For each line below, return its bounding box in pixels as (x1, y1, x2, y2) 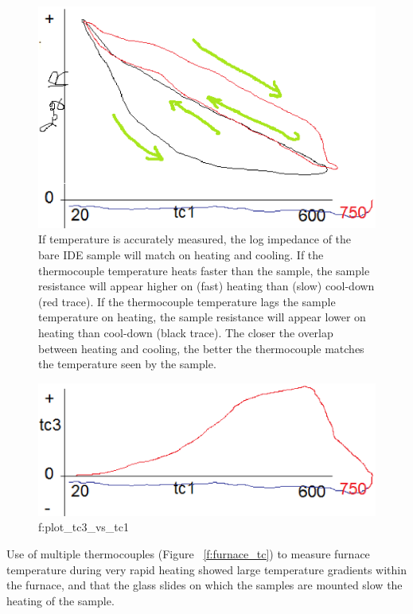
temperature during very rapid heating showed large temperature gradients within (6, 561, 407, 577)
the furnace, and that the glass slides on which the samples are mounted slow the (6, 577, 403, 593)
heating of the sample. (6, 592, 115, 608)
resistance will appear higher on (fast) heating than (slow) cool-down (38, 278, 375, 294)
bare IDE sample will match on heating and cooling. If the (38, 247, 324, 263)
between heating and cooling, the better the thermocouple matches (38, 340, 364, 356)
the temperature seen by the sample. (38, 356, 216, 372)
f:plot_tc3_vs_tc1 (38, 519, 130, 535)
